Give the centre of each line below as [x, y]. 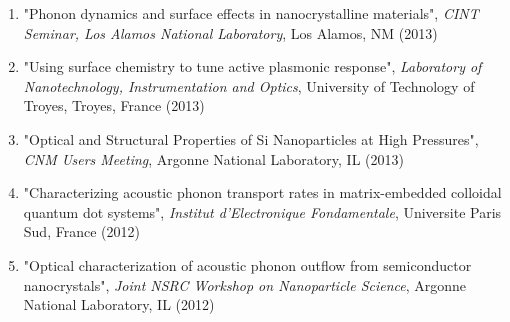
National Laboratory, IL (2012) [119, 304]
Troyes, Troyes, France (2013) [114, 105]
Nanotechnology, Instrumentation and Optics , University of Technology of [249, 85]
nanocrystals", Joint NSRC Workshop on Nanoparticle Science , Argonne [245, 284]
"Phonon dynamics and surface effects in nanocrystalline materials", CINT [251, 13]
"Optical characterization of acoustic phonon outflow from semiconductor [247, 264]
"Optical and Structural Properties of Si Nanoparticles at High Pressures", [251, 138]
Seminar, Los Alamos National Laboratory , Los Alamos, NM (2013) [230, 32]
